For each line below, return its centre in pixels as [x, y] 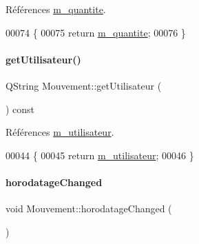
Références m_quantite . [56, 9]
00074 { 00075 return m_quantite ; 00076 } [96, 32]
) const [20, 109]
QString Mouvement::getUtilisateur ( [84, 85]
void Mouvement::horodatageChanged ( [89, 209]
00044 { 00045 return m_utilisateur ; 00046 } [100, 155]
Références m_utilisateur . [60, 132]
